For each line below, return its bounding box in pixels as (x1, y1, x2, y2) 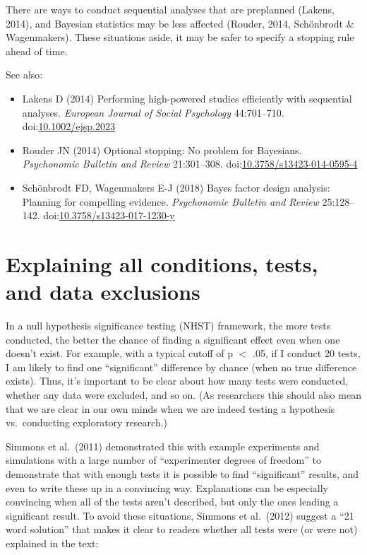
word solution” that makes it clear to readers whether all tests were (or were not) (6, 522, 358, 537)
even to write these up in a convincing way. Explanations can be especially (6, 480, 329, 495)
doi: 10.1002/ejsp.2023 (22, 119, 115, 134)
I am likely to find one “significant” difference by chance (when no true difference (6, 359, 357, 374)
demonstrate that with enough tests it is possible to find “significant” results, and (6, 466, 359, 481)
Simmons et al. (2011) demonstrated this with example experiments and (6, 438, 320, 453)
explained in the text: (6, 535, 99, 550)
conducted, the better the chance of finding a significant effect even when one (6, 332, 340, 346)
